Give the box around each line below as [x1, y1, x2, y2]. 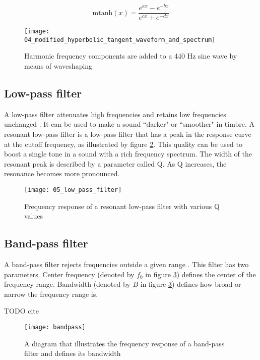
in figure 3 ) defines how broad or [140, 279, 241, 289]
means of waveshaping [24, 61, 93, 71]
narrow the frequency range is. [4, 288, 98, 299]
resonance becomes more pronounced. [4, 168, 120, 179]
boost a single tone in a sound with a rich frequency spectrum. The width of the [4, 148, 252, 159]
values [24, 211, 43, 221]
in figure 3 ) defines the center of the [145, 269, 256, 279]
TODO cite [4, 305, 39, 316]
